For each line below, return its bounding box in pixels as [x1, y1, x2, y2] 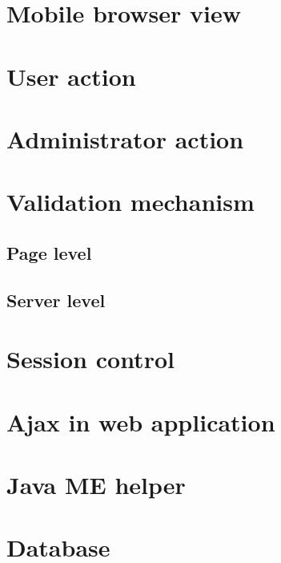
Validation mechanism [6, 185, 255, 218]
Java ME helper [6, 468, 186, 500]
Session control [6, 342, 175, 375]
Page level [6, 240, 92, 265]
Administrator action [6, 122, 244, 155]
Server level [6, 287, 106, 312]
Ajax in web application [6, 405, 275, 438]
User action [6, 59, 136, 92]
